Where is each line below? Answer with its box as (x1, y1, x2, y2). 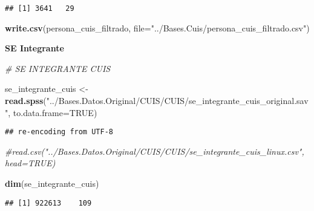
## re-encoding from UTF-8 (5, 128, 113, 137)
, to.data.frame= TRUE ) (8, 106, 97, 118)
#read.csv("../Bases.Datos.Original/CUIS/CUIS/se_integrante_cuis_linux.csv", (5, 144, 304, 157)
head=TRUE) (5, 157, 56, 169)
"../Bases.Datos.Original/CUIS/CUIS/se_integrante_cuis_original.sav (46, 94, 309, 107)
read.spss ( (5, 94, 47, 107)
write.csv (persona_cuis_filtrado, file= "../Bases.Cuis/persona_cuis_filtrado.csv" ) (5, 21, 310, 34)
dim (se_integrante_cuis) (5, 177, 99, 190)
